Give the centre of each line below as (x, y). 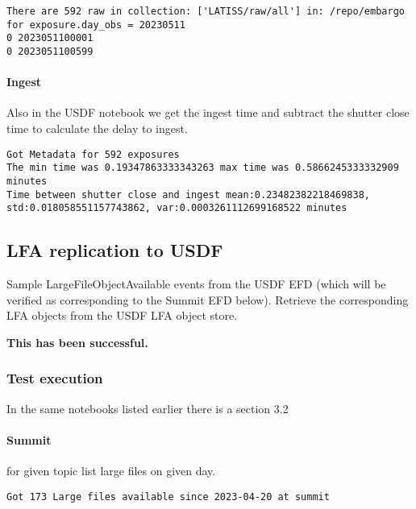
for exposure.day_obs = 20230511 (96, 25)
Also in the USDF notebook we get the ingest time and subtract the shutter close (208, 112)
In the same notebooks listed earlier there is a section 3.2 (148, 408)
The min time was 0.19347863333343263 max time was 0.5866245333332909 (203, 168)
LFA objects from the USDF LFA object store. (122, 315)
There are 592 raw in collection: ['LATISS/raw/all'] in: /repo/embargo (206, 11)
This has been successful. (77, 342)
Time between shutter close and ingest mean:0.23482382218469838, (189, 194)
